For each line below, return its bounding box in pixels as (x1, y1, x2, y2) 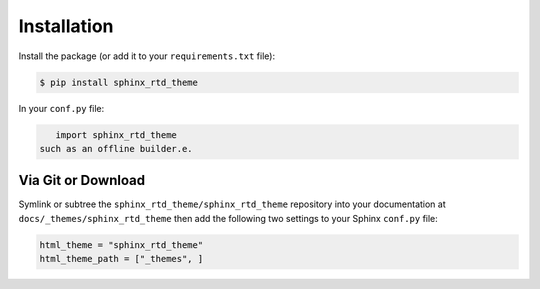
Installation (18, 15, 114, 37)
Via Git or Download (18, 172, 145, 189)
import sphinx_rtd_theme (55, 129, 177, 140)
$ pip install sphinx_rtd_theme (39, 76, 199, 88)
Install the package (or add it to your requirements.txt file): (18, 50, 275, 62)
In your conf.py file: (18, 102, 105, 114)
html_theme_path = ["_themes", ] (39, 253, 204, 265)
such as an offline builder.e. (39, 143, 194, 154)
